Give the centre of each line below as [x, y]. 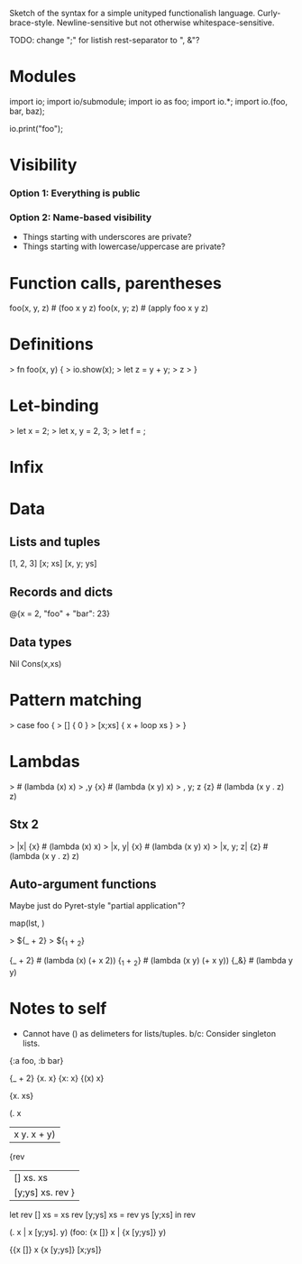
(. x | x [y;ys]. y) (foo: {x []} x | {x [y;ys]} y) [88, 1232]
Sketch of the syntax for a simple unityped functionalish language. [133, 13]
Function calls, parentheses [116, 283]
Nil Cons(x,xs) [36, 663]
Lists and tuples [55, 542]
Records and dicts [61, 591]
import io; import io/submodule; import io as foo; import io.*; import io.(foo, [149, 101]
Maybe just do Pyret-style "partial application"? [97, 906]
